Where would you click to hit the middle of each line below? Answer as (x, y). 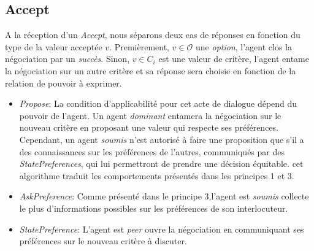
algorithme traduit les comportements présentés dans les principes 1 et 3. (157, 175)
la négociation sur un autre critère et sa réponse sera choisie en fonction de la (151, 70)
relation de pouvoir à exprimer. (63, 83)
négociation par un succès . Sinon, (67, 59)
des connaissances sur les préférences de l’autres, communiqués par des (152, 151)
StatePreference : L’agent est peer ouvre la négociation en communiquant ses (162, 229)
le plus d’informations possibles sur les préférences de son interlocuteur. (154, 208)
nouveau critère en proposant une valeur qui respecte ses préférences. (149, 127)
